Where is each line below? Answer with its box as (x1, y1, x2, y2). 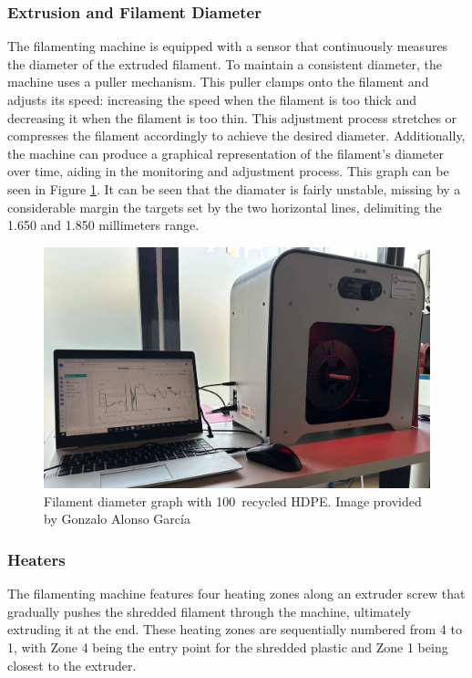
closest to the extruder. (7, 655, 137, 674)
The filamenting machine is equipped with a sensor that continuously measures (7, 37, 448, 56)
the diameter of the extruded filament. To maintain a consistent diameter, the (7, 54, 443, 73)
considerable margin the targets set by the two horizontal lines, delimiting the (7, 197, 442, 216)
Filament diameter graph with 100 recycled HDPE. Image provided (44, 491, 422, 510)
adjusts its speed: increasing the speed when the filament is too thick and (7, 90, 416, 109)
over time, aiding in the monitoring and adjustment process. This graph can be (7, 162, 449, 181)
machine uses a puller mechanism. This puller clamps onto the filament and (7, 72, 429, 91)
